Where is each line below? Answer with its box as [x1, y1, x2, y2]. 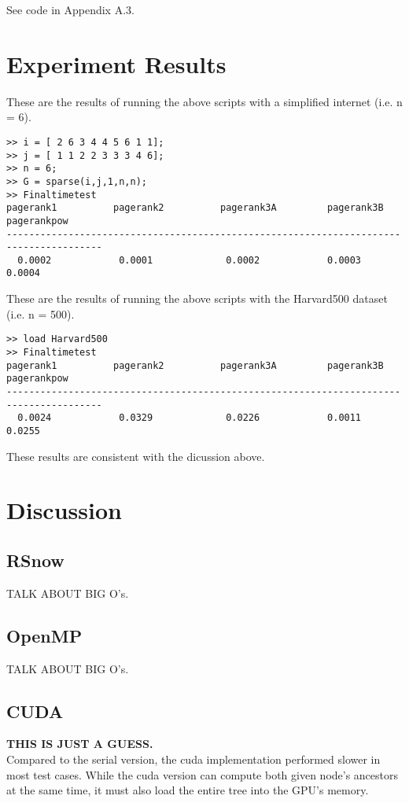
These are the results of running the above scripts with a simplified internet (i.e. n [6, 93, 403, 109]
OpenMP [6, 623, 83, 647]
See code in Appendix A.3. [6, 2, 134, 17]
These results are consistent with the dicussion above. [6, 448, 265, 464]
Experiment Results [6, 47, 227, 79]
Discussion [6, 494, 122, 526]
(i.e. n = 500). [6, 305, 75, 322]
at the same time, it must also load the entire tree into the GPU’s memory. [6, 782, 369, 798]
